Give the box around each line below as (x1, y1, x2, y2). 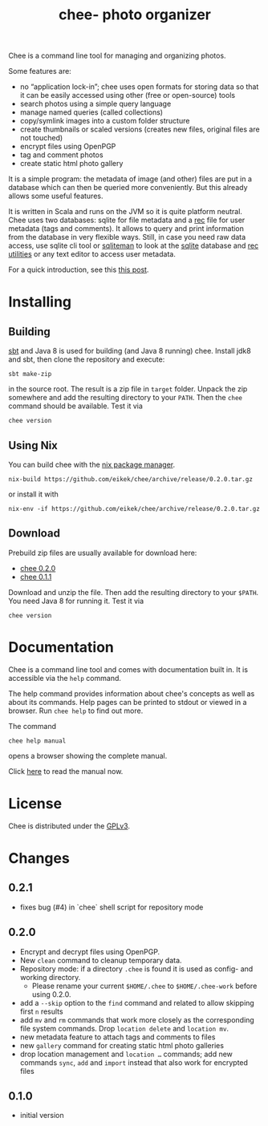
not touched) (19, 133, 63, 143)
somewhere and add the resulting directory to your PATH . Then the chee (8, 393, 243, 403)
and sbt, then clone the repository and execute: (8, 354, 165, 364)
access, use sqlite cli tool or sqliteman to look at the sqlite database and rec (8, 241, 259, 250)
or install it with (8, 489, 59, 499)
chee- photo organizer (59, 6, 211, 24)
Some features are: (8, 67, 72, 76)
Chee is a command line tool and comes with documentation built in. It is (8, 664, 249, 674)
